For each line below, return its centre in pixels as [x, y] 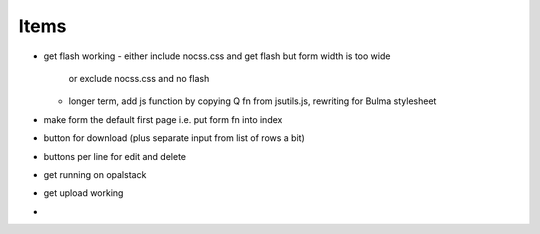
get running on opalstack [95, 174]
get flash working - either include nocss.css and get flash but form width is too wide [217, 56]
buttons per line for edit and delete [115, 156]
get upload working [83, 193]
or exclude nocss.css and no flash [139, 78]
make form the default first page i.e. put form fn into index [163, 119]
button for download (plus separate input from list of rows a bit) [174, 138]
